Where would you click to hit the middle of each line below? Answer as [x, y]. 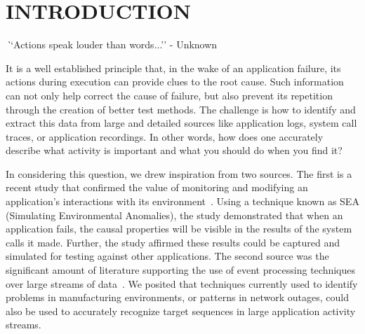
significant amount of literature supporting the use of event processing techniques [181, 270]
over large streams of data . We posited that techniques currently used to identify [182, 283]
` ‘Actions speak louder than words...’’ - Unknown [112, 44]
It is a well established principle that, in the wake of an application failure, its [173, 68]
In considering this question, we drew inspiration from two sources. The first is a [179, 173]
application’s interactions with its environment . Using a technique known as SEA [182, 201]
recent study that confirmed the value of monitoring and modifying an [157, 187]
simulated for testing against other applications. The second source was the [167, 256]
